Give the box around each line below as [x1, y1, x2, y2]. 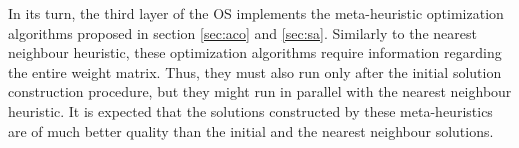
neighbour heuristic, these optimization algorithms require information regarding [8, 42, 502, 63]
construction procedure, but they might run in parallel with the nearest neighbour [8, 81, 512, 102]
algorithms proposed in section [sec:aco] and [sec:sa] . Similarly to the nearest [8, 22, 477, 43]
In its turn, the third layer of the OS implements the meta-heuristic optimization [8, 3, 504, 23]
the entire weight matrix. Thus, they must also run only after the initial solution [8, 61, 502, 82]
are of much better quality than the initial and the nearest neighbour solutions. [8, 120, 494, 141]
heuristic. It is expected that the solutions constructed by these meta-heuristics [8, 100, 493, 121]
